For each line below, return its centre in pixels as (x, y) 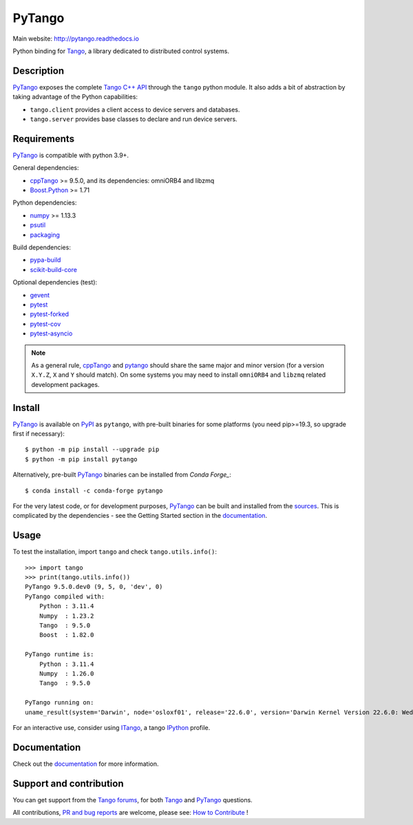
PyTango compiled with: (65, 596)
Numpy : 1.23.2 (66, 616)
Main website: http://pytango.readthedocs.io (76, 39)
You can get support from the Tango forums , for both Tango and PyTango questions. (133, 800)
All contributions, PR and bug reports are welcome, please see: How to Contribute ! (130, 813)
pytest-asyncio (51, 333)
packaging (45, 235)
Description (39, 71)
